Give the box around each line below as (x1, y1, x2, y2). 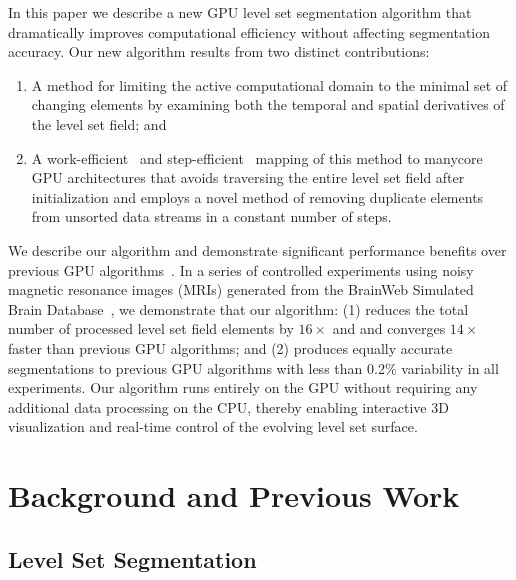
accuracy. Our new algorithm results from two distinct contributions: (8, 41, 430, 62)
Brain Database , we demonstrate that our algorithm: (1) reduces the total (8, 298, 469, 319)
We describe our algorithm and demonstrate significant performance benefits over (8, 239, 507, 260)
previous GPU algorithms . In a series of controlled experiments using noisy (8, 259, 474, 280)
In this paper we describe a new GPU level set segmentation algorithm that (8, 2, 472, 22)
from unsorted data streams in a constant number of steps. (31, 206, 392, 227)
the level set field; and (31, 113, 167, 134)
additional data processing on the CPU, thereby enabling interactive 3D (8, 396, 449, 417)
